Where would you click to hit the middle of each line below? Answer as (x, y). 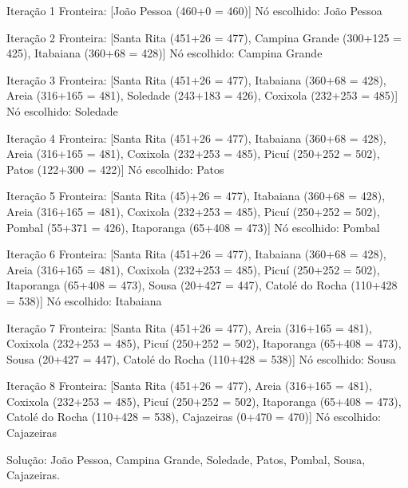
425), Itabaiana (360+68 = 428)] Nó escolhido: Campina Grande (164, 53)
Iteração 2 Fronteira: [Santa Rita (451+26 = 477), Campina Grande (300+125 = (204, 37)
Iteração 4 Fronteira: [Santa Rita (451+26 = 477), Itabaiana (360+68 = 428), (196, 138)
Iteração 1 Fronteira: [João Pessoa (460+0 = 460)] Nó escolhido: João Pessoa (194, 10)
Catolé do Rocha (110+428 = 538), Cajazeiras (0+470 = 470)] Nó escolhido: (194, 417)
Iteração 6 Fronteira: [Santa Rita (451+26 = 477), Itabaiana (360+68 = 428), (196, 254)
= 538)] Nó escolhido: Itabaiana (84, 300)
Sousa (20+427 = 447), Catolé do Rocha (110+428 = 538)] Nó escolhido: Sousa (201, 358)
